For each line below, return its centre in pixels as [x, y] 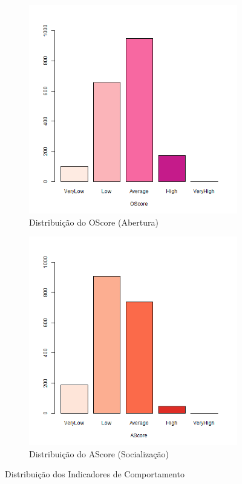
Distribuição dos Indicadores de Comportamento [95, 474]
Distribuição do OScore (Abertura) [94, 222]
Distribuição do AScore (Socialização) [99, 453]
